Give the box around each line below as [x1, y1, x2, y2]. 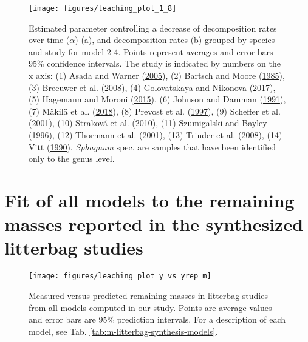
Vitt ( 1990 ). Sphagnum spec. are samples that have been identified [29, 140, 276, 153]
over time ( [29, 33, 70, 46]
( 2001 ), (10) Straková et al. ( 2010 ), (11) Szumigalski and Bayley [29, 116, 267, 129]
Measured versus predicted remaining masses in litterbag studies [29, 289, 268, 301]
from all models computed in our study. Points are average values [29, 301, 272, 313]
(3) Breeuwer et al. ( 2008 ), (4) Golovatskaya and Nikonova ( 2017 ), [29, 81, 276, 93]
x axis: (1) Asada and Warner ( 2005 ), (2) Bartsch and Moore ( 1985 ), [29, 69, 285, 82]
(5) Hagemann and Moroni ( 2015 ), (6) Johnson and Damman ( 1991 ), [29, 93, 286, 106]
